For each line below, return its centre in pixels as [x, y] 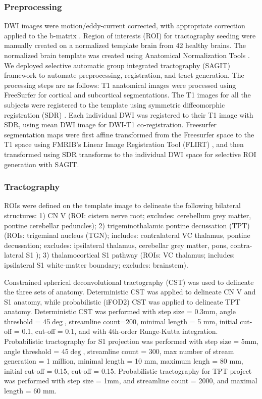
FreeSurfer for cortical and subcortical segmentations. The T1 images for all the [127, 95]
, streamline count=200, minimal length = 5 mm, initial [151, 321]
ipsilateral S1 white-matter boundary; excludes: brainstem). [96, 264]
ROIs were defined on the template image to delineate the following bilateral [122, 205]
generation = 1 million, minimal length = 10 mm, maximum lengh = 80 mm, [124, 361]
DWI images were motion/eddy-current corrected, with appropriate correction [125, 26]
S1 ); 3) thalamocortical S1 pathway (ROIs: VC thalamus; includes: [130, 255]
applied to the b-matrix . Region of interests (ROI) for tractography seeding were [130, 35]
